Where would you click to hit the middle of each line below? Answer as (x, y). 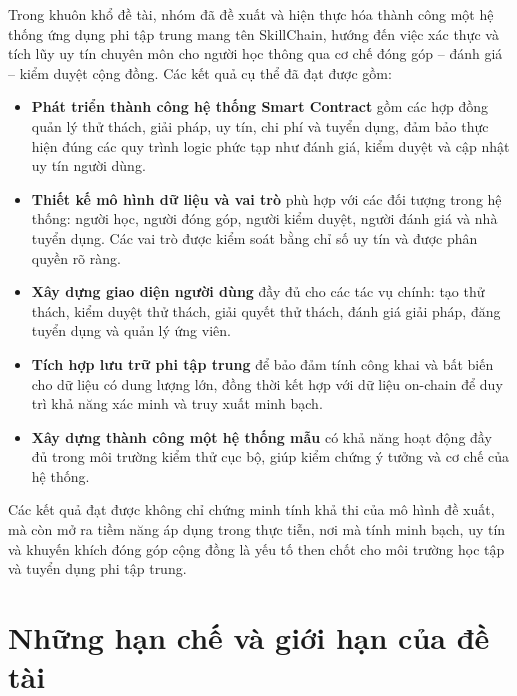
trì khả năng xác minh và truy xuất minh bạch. (177, 403)
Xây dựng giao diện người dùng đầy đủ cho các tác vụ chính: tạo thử (258, 291)
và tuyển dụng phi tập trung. (97, 568)
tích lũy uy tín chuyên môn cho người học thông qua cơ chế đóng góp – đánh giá (255, 53)
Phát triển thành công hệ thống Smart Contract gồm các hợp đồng (260, 106)
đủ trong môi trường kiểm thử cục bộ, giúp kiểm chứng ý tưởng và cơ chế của (270, 456)
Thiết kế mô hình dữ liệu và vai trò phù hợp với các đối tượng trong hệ (266, 198)
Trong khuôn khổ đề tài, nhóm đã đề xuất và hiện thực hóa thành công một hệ (251, 14)
